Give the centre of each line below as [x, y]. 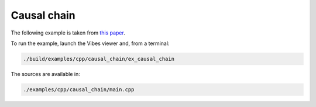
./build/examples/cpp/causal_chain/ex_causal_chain [99, 59]
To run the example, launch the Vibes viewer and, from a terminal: [90, 43]
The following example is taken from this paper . [68, 33]
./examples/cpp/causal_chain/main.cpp [79, 89]
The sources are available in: [45, 74]
